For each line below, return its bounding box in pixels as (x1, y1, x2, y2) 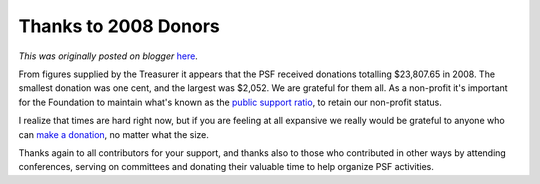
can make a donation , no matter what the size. (18, 128, 210, 140)
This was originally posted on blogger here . (18, 50, 199, 62)
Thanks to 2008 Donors (18, 15, 220, 37)
